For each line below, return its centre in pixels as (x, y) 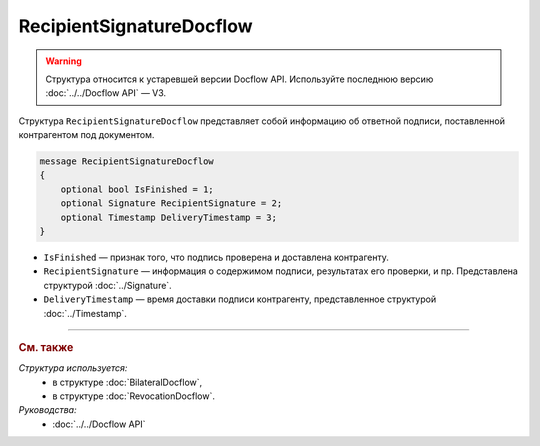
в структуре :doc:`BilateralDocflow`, (127, 382)
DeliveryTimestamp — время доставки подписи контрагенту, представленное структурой (240, 299)
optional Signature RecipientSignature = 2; (171, 203)
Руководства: (47, 410)
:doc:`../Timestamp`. (85, 313)
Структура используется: (73, 368)
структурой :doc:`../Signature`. (107, 285)
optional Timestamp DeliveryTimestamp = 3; (168, 217)
